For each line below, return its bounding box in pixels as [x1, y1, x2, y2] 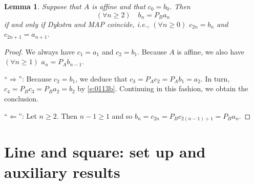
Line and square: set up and [4, 141, 206, 162]
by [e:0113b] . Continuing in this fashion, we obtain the [77, 83, 248, 94]
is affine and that [92, 1, 145, 11]
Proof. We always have [4, 46, 75, 57]
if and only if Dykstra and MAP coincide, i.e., [4, 18, 150, 29]
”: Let [18, 110, 37, 121]
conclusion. [4, 93, 38, 104]
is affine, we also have [177, 46, 245, 57]
